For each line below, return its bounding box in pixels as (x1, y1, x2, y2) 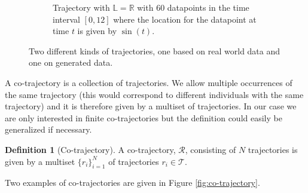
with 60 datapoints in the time (137, 1, 249, 13)
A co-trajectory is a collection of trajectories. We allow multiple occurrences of (5, 76, 292, 88)
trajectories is (248, 143, 298, 155)
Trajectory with (53, 1, 110, 13)
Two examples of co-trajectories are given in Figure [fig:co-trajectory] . (5, 176, 260, 189)
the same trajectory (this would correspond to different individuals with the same (5, 88, 304, 100)
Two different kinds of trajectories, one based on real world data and (29, 44, 280, 57)
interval (53, 13, 80, 25)
